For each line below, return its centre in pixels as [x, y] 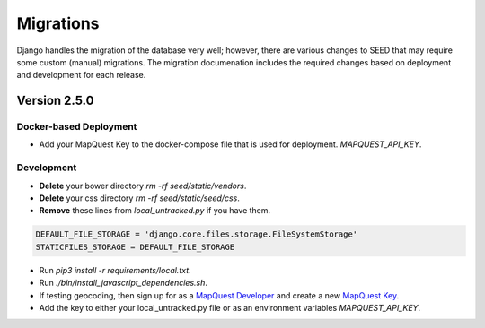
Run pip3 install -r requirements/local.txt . [115, 270]
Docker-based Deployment [77, 127]
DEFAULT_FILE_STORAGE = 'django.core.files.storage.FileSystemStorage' [197, 234]
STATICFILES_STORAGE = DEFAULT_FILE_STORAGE [135, 247]
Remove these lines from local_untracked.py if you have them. [155, 211]
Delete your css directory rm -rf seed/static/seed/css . [139, 198]
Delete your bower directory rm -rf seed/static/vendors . [143, 186]
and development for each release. [81, 75]
